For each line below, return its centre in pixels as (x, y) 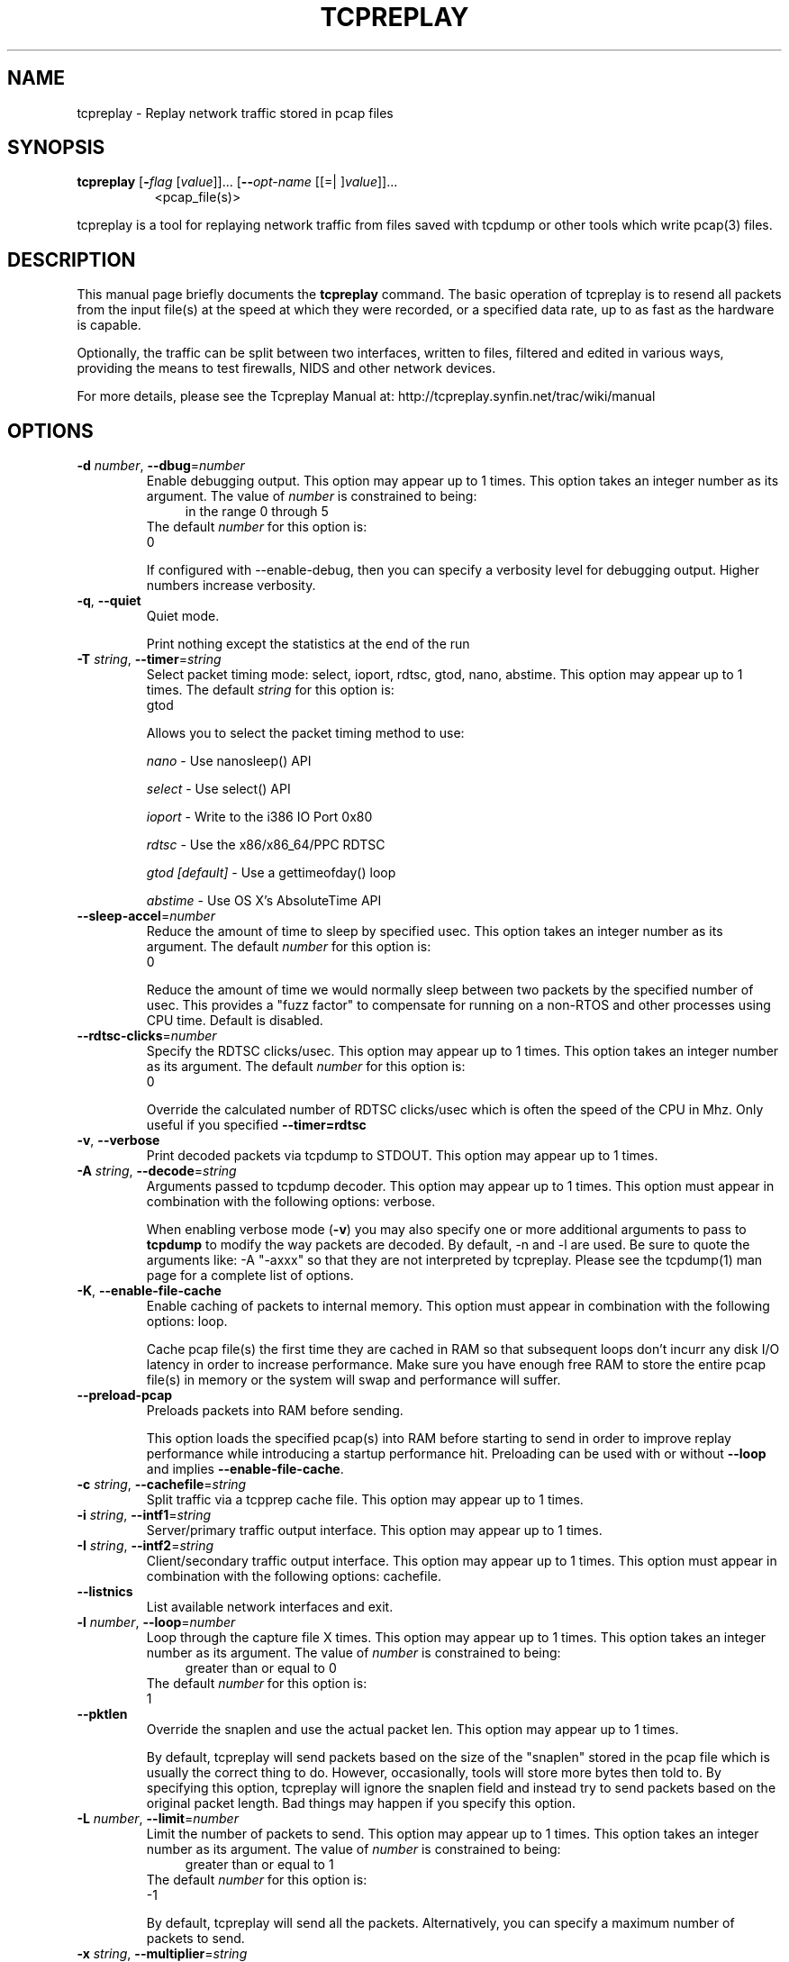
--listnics (105, 1592)
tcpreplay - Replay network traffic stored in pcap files (235, 113)
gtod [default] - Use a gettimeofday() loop (271, 873)
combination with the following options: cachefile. (294, 1576)
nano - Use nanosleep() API (229, 761)
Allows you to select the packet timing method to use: (305, 733)
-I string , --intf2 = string (145, 1546)
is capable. (109, 325)
